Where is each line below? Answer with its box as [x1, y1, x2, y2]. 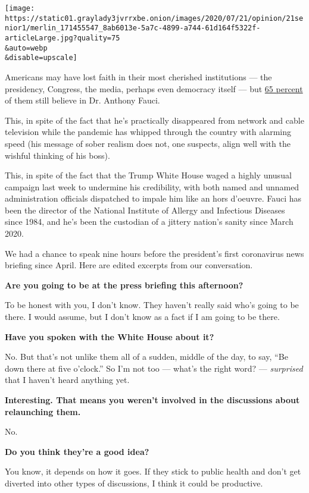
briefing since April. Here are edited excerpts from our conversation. [5, 259, 253, 271]
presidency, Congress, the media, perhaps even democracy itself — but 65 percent [5, 82, 303, 95]
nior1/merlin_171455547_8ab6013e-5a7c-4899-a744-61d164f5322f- [5, 24, 261, 33]
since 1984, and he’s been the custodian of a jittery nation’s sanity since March [5, 215, 294, 228]
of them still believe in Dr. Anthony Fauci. [5, 94, 160, 106]
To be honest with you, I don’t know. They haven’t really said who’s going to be [5, 299, 299, 311]
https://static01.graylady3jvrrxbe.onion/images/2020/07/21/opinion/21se [5, 14, 304, 23]
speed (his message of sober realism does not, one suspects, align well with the [5, 137, 291, 149]
